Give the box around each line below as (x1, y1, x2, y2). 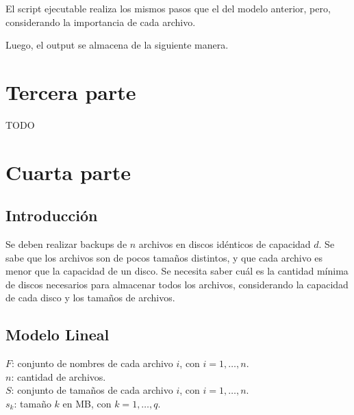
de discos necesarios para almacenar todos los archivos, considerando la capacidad (5, 277, 349, 291)
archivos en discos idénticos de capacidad (138, 237, 311, 251)
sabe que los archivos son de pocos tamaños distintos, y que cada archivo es (5, 250, 323, 264)
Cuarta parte (5, 158, 131, 186)
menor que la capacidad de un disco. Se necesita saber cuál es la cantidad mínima (5, 264, 349, 278)
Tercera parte (5, 77, 136, 105)
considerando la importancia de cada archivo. (5, 14, 196, 29)
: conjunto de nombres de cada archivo (12, 356, 173, 370)
